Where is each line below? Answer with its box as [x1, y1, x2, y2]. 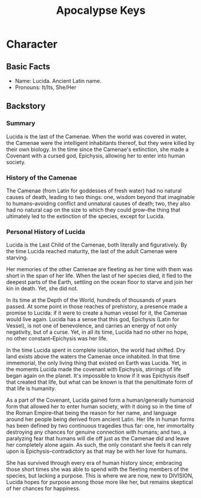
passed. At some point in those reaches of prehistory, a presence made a [6, 303, 188, 310]
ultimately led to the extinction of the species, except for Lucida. [6, 212, 165, 220]
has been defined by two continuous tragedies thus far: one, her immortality [6, 422, 195, 429]
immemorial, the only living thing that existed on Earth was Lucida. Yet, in [6, 359, 187, 367]
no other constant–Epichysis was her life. [6, 335, 108, 342]
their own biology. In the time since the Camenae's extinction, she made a [6, 146, 189, 153]
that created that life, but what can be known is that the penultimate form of [6, 378, 193, 386]
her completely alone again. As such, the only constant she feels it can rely [6, 441, 192, 449]
